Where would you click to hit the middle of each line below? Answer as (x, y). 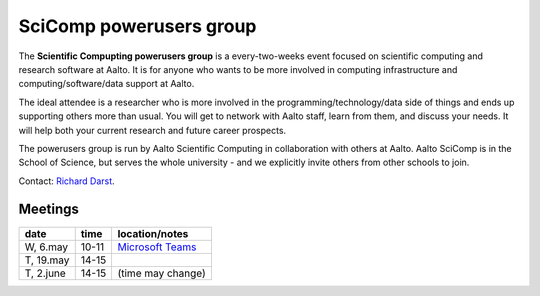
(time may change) (162, 273)
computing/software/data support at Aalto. (106, 84)
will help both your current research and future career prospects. (152, 130)
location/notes (153, 233)
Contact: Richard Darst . (66, 181)
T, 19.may (47, 260)
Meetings (49, 209)
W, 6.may (46, 247)
